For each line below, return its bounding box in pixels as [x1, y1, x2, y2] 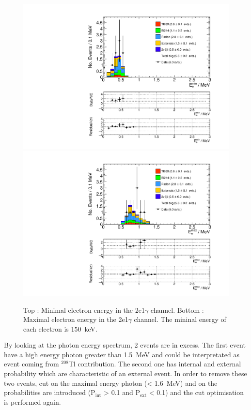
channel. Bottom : [150, 304, 204, 315]
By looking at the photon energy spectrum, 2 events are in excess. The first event [4, 340, 246, 350]
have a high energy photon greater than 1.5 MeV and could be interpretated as [4, 349, 240, 359]
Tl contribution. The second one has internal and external [68, 359, 241, 369]
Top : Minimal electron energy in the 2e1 [23, 304, 145, 315]
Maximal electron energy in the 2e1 [23, 314, 128, 324]
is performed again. [4, 396, 61, 407]
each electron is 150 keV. [23, 323, 97, 334]
